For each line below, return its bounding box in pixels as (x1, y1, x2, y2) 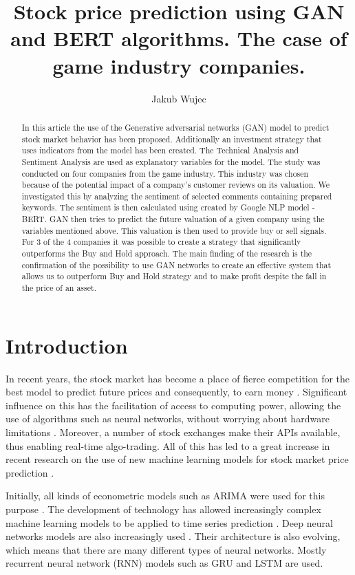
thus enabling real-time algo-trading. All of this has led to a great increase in (6, 438, 330, 453)
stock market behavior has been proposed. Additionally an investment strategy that (21, 133, 322, 144)
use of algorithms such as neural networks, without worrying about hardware (6, 411, 330, 426)
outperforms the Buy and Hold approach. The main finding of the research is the (21, 248, 312, 259)
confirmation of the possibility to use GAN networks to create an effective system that (21, 259, 332, 270)
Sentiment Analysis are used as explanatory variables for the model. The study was (21, 155, 321, 167)
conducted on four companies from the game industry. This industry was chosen (21, 167, 309, 179)
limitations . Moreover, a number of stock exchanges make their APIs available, (6, 425, 341, 440)
